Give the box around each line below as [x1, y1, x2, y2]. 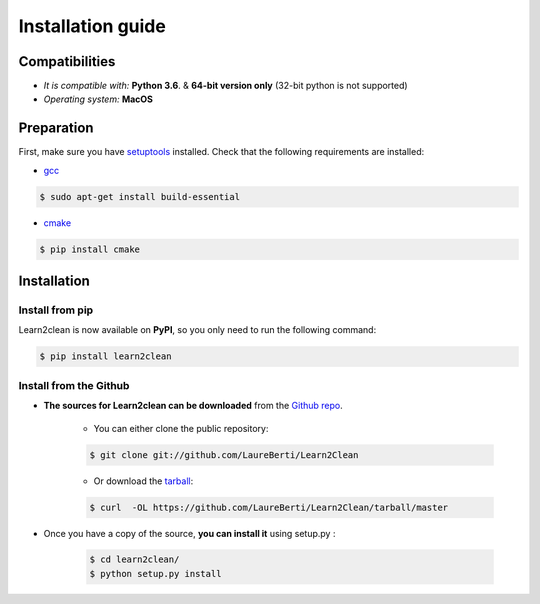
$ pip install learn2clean [39, 351, 172, 362]
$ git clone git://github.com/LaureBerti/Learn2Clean [89, 449, 359, 460]
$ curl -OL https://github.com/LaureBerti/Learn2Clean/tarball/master [89, 501, 449, 513]
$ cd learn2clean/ [89, 554, 180, 565]
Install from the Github [18, 378, 130, 392]
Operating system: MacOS [43, 93, 154, 105]
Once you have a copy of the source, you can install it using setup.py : [43, 527, 336, 539]
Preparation [18, 120, 94, 137]
